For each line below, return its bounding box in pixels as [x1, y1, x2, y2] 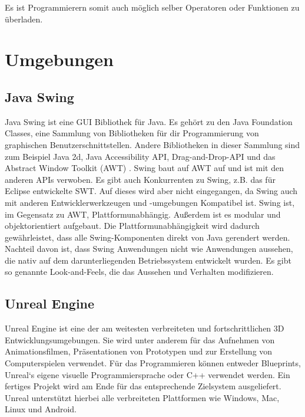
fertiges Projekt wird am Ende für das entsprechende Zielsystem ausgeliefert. [5, 380, 281, 392]
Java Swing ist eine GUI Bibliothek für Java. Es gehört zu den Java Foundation [5, 115, 293, 127]
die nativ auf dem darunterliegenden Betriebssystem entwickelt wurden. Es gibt [5, 254, 291, 266]
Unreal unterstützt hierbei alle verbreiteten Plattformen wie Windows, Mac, [5, 391, 280, 403]
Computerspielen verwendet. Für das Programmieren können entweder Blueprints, [5, 357, 301, 369]
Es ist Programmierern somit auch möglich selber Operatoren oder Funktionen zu [5, 1, 300, 13]
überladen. [5, 12, 43, 25]
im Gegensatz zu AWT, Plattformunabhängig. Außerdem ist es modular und [5, 208, 281, 220]
